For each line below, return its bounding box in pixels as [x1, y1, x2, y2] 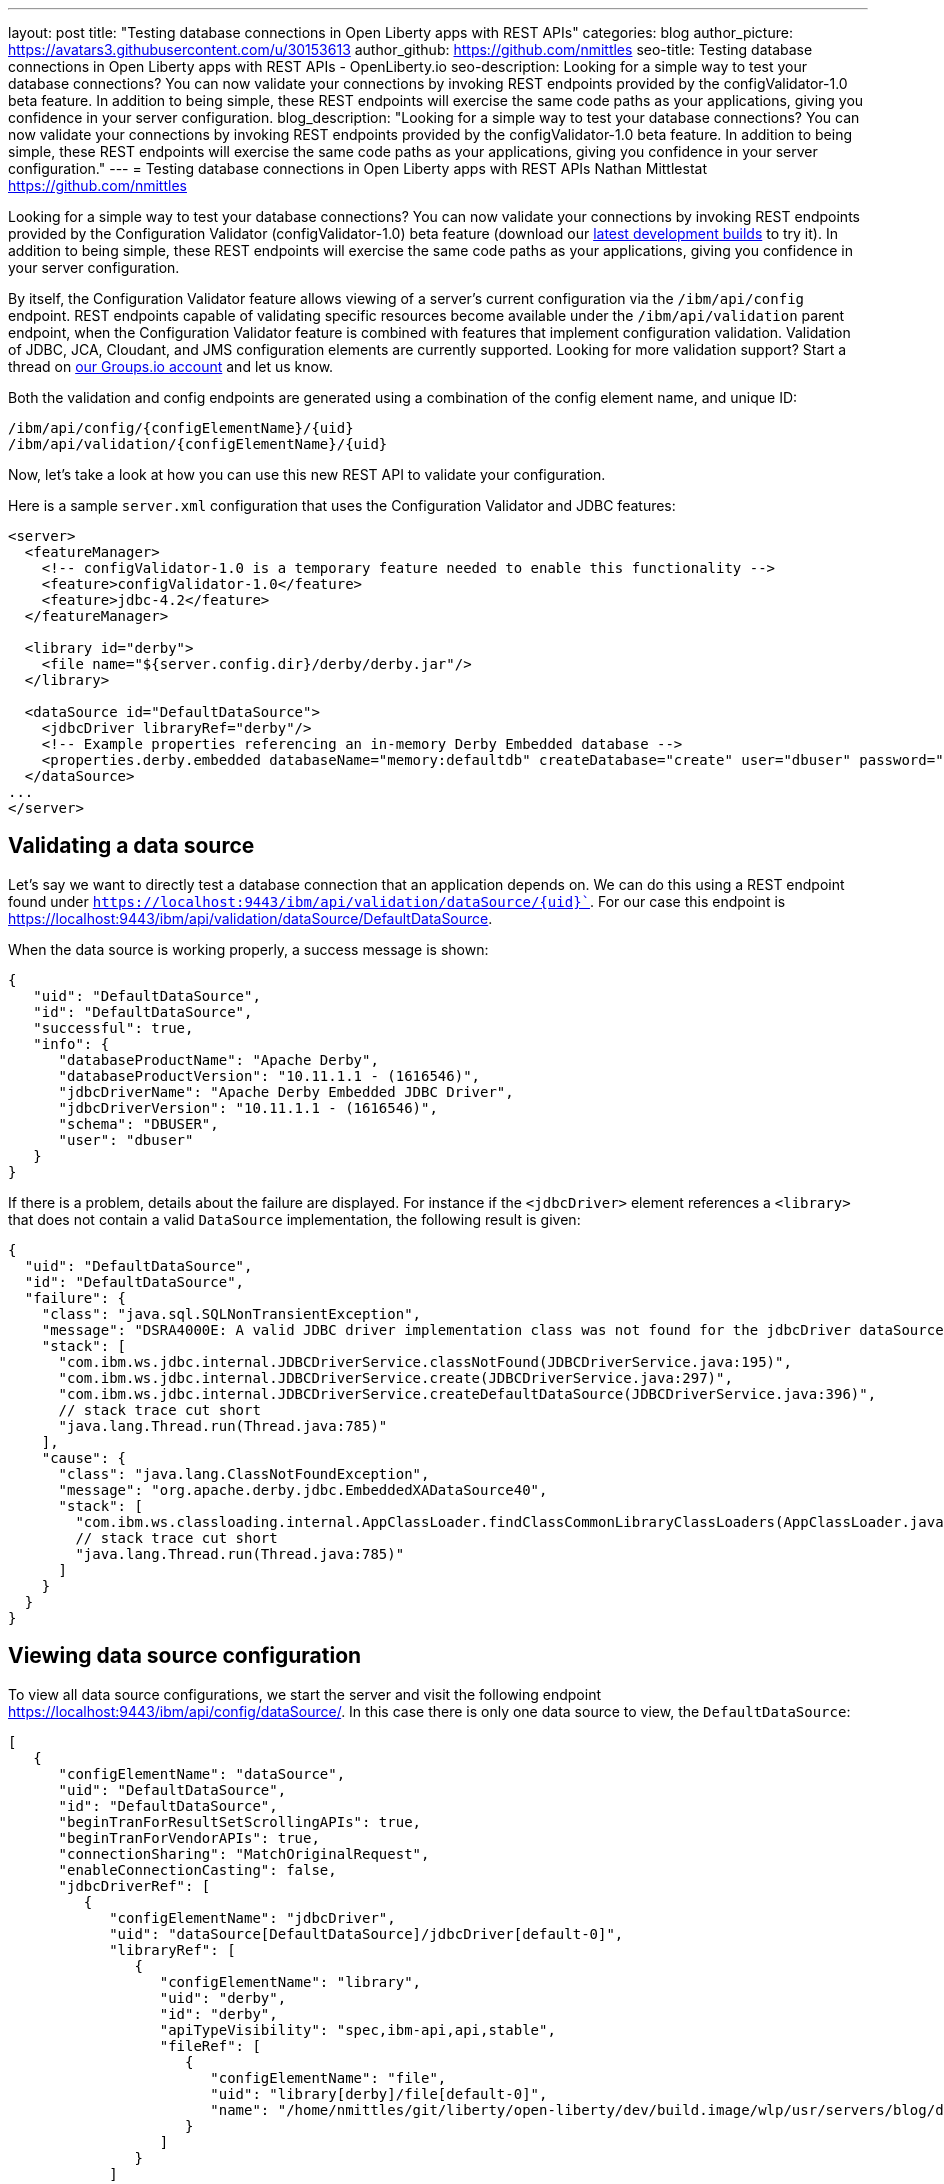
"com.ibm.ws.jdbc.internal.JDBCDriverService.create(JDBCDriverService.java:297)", [58, 1369, 733, 1386]
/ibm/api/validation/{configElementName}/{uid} [8, 436, 388, 452]
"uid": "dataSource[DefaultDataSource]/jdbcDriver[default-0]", [109, 1925, 624, 1942]
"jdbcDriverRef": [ [58, 1877, 211, 1894]
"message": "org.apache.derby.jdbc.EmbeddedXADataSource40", [58, 1481, 548, 1498]
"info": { [33, 1035, 110, 1052]
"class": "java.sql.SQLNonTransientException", [41, 1305, 422, 1322]
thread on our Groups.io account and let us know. [8, 358, 334, 375]
